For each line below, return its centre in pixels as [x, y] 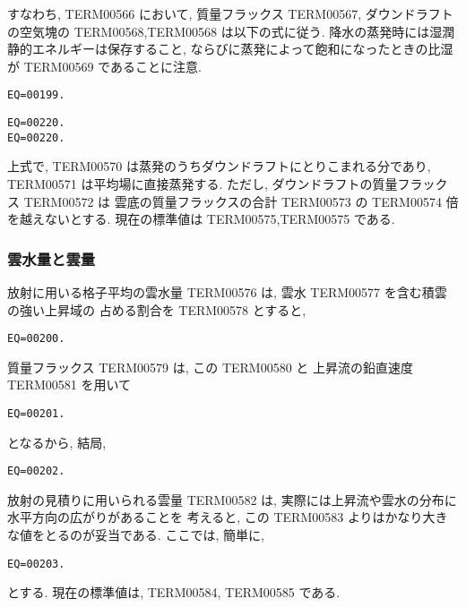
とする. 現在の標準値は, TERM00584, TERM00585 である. [174, 592]
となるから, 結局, [57, 442]
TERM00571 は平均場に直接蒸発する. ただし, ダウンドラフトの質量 [203, 183]
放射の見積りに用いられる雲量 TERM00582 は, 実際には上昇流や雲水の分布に [232, 499]
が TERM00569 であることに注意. [104, 66]
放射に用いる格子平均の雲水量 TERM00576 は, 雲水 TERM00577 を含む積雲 [227, 291]
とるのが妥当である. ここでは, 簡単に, [154, 535]
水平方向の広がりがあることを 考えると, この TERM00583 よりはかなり [215, 517]
